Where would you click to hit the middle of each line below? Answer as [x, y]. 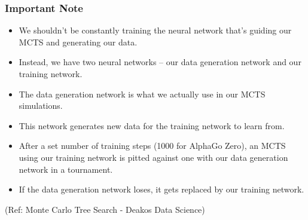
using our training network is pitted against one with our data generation [153, 157]
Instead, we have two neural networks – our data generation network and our [160, 62]
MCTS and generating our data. [78, 42]
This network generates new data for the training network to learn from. [152, 125]
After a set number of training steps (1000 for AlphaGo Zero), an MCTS [152, 146]
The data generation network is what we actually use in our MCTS [142, 94]
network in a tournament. [66, 169]
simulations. [41, 106]
